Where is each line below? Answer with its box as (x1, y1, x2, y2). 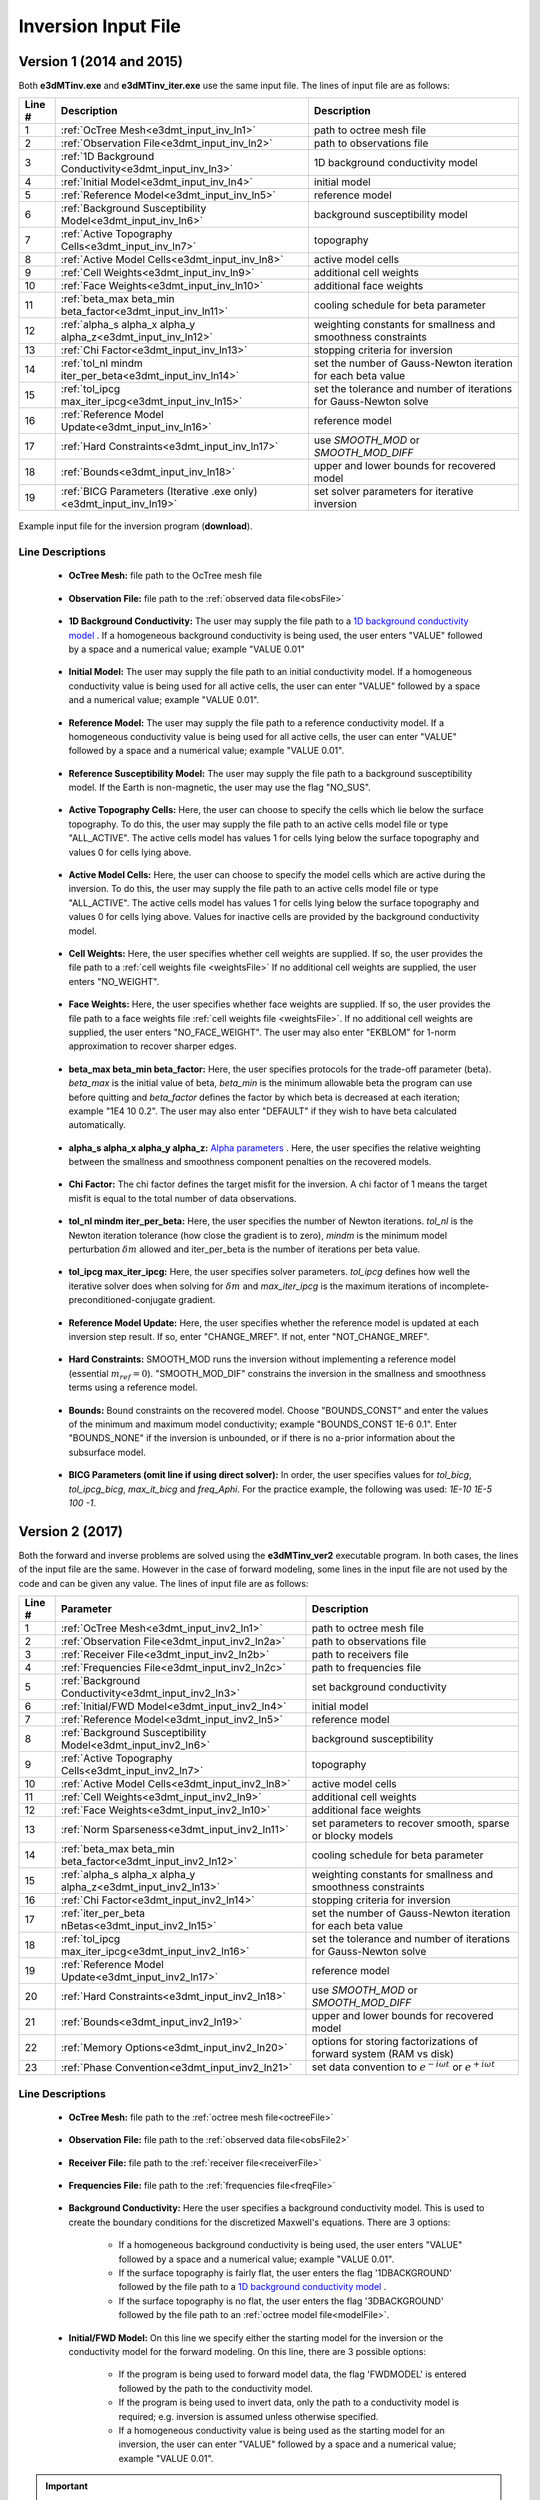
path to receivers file (311, 1647, 409, 1661)
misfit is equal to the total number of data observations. (68, 1192, 297, 1204)
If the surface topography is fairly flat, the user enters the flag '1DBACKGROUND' (118, 2267, 453, 2279)
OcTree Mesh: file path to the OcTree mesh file (68, 570, 262, 582)
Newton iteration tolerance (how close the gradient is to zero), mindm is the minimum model (68, 1229, 448, 1241)
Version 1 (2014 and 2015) (18, 53, 184, 70)
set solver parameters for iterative (313, 485, 474, 499)
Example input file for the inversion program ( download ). (18, 520, 254, 532)
